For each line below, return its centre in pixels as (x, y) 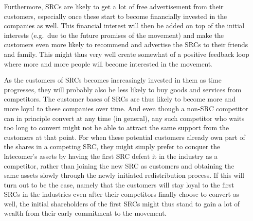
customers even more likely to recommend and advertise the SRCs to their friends (126, 44)
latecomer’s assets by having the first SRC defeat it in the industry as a (111, 156)
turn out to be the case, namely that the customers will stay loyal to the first (119, 184)
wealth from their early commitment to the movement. (85, 213)
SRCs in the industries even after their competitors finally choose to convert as (122, 194)
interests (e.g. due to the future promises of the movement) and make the (114, 35)
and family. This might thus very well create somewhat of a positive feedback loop (126, 54)
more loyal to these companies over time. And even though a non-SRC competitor (126, 108)
